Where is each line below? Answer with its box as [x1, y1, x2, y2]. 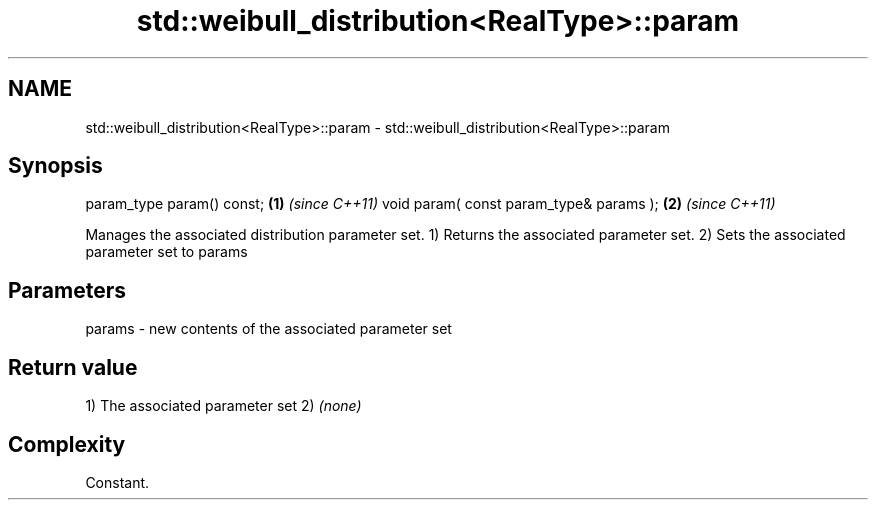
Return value [8, 354, 138, 380]
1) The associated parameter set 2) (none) [85, 397, 362, 415]
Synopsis [8, 153, 103, 179]
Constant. [85, 473, 150, 491]
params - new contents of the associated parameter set [85, 320, 452, 338]
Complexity [8, 431, 126, 457]
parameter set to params [85, 243, 248, 261]
